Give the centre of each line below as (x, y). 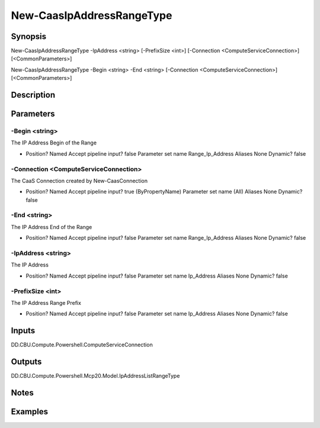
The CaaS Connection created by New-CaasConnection (79, 181)
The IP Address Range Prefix (46, 303)
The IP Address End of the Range (52, 227)
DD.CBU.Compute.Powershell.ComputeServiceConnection (82, 345)
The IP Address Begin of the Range (54, 143)
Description (33, 95)
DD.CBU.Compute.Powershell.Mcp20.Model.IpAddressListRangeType (95, 376)
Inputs (23, 331)
